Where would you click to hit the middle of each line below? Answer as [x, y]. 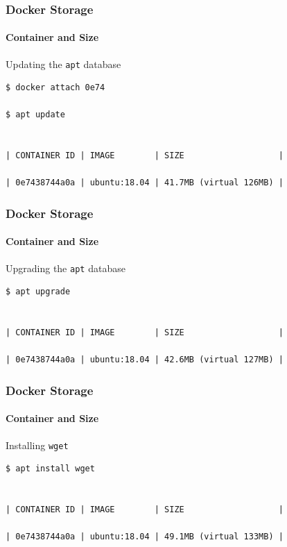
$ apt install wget [50, 469]
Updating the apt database [63, 64]
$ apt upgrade [38, 292]
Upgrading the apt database [66, 268]
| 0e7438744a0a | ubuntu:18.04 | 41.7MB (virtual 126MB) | [145, 183]
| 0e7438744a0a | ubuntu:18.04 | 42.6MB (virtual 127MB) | [145, 360]
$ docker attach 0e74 [55, 88]
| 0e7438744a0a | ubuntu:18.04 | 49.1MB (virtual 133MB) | [145, 537]
